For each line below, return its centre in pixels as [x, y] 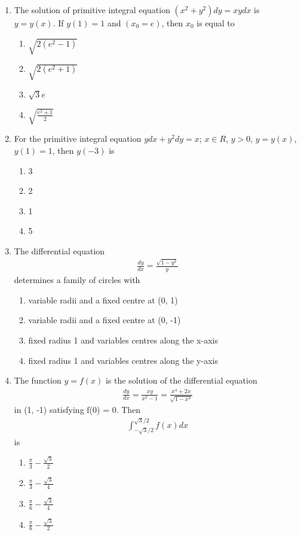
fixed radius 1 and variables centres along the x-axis [123, 340]
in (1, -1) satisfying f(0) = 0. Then [77, 410]
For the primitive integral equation [78, 139]
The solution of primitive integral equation [92, 10]
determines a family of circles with [77, 280]
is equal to [216, 23]
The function [38, 380]
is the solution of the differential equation [181, 380]
